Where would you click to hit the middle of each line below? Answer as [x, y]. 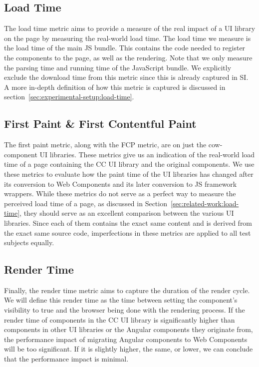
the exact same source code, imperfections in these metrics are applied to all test [128, 232]
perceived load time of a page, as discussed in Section [86, 203]
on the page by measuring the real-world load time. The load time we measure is [128, 38]
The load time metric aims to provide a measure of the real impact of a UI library [130, 28]
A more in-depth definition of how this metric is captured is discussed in [115, 87]
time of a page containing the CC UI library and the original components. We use [129, 164]
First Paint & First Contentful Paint [100, 124]
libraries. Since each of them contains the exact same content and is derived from [128, 222]
